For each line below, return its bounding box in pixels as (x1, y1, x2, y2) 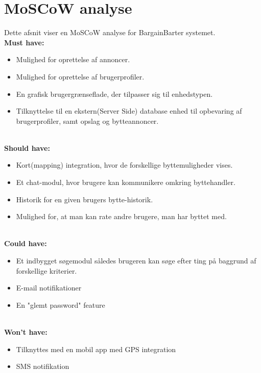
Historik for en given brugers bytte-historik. (16, 194, 153, 204)
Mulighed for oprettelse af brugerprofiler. (16, 71, 145, 82)
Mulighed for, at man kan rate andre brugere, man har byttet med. (16, 211, 227, 222)
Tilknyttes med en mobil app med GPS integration (16, 343, 176, 354)
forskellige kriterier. (16, 265, 77, 276)
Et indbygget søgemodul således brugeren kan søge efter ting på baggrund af (16, 255, 256, 266)
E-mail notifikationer (16, 282, 82, 293)
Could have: (4, 238, 47, 249)
